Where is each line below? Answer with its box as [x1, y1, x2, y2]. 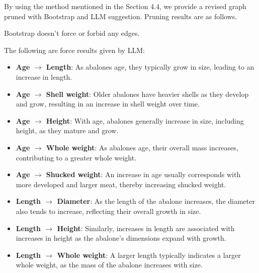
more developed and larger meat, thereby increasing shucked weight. [16, 179, 226, 189]
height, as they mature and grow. [16, 125, 119, 136]
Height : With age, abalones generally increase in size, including [46, 115, 244, 126]
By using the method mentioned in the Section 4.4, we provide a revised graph [4, 1, 246, 11]
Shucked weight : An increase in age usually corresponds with [46, 169, 241, 180]
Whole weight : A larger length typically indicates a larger [57, 249, 241, 260]
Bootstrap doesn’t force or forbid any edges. [4, 28, 140, 38]
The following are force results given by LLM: [4, 44, 145, 55]
